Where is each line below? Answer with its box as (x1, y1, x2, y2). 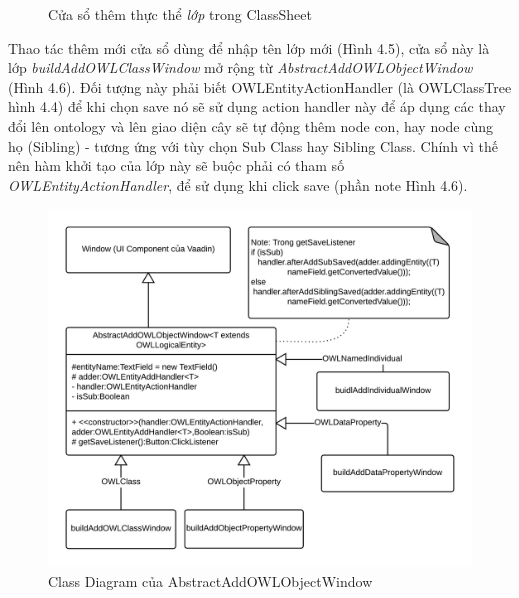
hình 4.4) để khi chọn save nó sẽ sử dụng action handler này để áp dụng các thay (8, 96, 506, 117)
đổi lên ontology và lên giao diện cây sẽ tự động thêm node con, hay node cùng (8, 115, 494, 136)
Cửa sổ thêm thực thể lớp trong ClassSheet (48, 4, 312, 24)
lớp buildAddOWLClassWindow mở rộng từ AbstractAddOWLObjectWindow (8, 57, 473, 78)
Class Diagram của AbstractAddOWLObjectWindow (48, 570, 373, 591)
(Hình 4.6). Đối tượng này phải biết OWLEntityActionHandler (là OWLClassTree (8, 76, 512, 97)
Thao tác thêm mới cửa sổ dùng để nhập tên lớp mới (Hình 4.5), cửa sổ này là (8, 37, 490, 58)
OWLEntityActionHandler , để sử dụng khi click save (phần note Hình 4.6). (8, 174, 468, 195)
